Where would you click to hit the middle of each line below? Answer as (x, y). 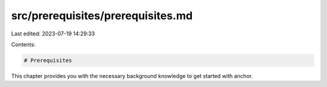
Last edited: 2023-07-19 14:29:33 (53, 34)
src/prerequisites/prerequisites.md (102, 16)
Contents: (23, 44)
